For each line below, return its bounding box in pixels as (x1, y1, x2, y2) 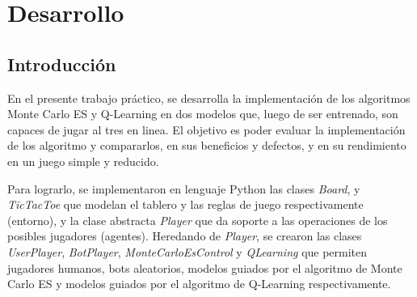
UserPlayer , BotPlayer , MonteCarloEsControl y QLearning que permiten (7, 243, 368, 260)
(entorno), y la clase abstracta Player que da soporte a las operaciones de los (7, 211, 388, 228)
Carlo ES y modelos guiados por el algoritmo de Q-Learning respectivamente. (7, 275, 391, 292)
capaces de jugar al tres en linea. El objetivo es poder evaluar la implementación (7, 121, 406, 138)
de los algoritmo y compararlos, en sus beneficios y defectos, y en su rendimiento (7, 137, 406, 154)
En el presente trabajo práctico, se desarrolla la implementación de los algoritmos (7, 89, 411, 106)
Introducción (7, 51, 116, 76)
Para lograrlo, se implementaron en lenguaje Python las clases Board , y (7, 180, 360, 197)
